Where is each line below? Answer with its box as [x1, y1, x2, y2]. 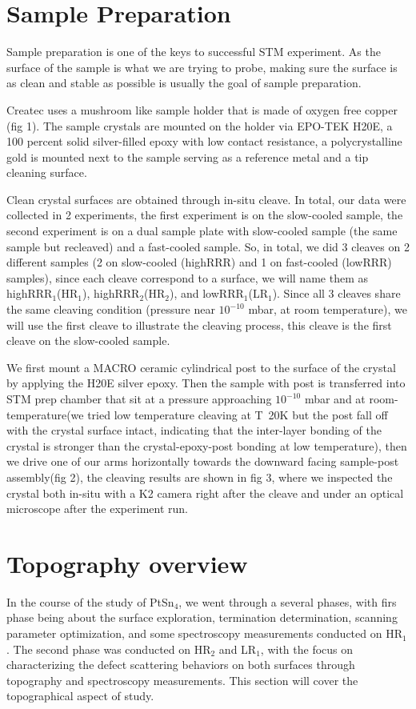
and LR [218, 640, 257, 657]
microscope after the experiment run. [6, 500, 188, 517]
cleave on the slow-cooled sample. [6, 332, 170, 349]
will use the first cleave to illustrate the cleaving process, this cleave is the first [6, 316, 392, 333]
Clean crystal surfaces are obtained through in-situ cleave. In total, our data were [6, 190, 406, 207]
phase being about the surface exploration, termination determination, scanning [6, 609, 398, 626]
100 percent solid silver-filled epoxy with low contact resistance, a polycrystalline [6, 133, 402, 150]
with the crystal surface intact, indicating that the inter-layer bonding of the [6, 422, 382, 439]
